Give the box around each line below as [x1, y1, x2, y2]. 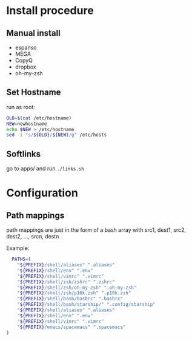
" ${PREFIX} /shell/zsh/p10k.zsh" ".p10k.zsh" [17, 290, 131, 296]
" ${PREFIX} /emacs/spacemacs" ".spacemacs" [17, 324, 126, 330]
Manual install [6, 28, 61, 38]
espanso [15, 44, 37, 51]
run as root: [6, 103, 35, 110]
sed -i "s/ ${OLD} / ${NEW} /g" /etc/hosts [6, 132, 107, 138]
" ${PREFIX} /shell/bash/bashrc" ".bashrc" [17, 295, 123, 302]
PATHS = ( [12, 256, 31, 263]
